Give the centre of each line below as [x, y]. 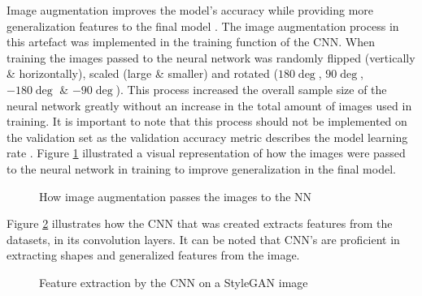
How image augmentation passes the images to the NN [176, 196]
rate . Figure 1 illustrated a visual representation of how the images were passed [206, 153]
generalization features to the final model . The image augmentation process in [203, 26]
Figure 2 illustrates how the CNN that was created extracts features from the [200, 223]
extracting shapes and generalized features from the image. [153, 255]
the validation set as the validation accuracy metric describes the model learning [207, 137]
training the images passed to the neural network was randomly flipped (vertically [211, 57]
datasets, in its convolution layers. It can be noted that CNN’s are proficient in [203, 239]
